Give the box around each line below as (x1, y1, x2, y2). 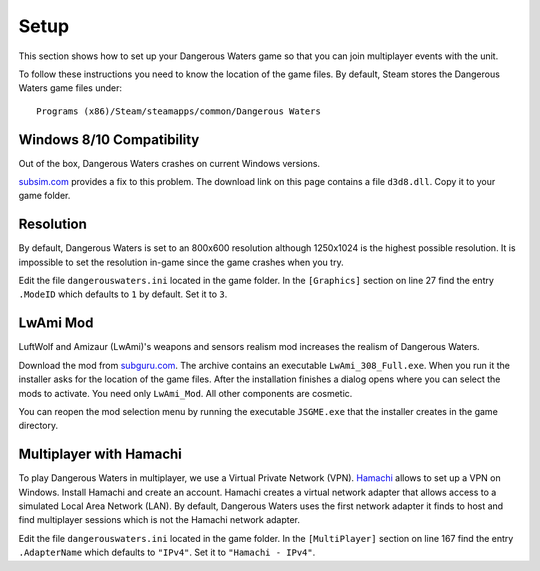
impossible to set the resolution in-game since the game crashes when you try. (18, 256, 344, 268)
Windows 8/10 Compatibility (18, 131, 200, 148)
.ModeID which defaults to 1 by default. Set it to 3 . (18, 288, 228, 300)
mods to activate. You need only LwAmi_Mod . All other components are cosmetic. (18, 387, 353, 399)
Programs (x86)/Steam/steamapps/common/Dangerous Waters (36, 105, 322, 117)
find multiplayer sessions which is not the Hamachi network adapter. (18, 514, 300, 526)
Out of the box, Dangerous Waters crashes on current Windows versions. (18, 157, 320, 169)
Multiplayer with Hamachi (18, 446, 182, 463)
